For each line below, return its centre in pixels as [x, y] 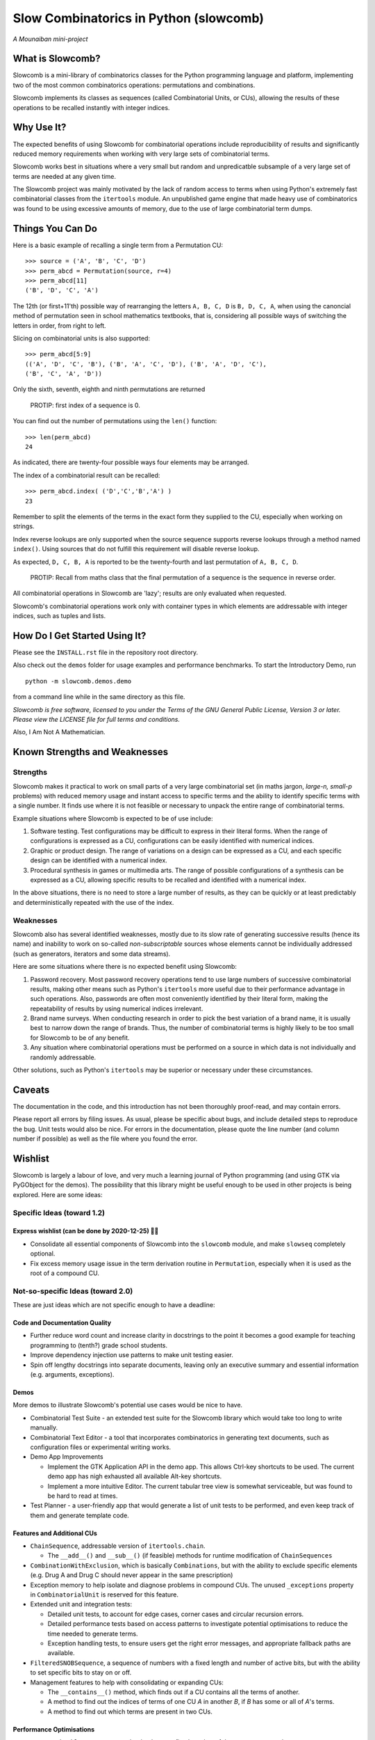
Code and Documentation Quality [62, 1323]
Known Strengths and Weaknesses [91, 752]
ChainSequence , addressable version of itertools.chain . [118, 1546]
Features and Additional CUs [55, 1533]
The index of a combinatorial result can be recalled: [86, 475]
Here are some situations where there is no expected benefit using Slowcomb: [125, 967]
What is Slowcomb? [57, 59]
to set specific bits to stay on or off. [81, 1672]
